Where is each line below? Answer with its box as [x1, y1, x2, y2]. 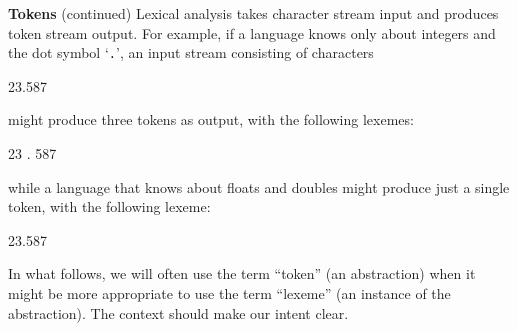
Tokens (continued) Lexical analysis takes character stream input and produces [8, 3, 499, 23]
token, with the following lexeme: [8, 196, 211, 217]
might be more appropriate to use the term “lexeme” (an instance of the [8, 283, 451, 303]
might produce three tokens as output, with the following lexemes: [8, 109, 414, 130]
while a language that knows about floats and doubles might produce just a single [8, 176, 510, 197]
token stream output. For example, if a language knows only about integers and [8, 22, 496, 43]
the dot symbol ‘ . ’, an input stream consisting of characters [8, 42, 374, 63]
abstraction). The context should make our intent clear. [8, 302, 349, 323]
